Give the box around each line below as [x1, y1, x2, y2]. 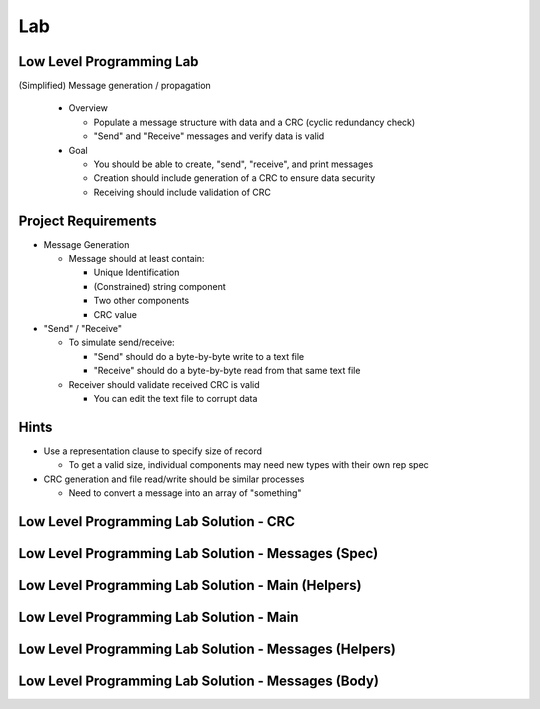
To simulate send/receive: [68, 336, 175, 349]
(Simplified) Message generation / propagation [18, 80, 212, 92]
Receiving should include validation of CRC [93, 186, 272, 198]
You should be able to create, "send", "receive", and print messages [93, 158, 374, 170]
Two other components [93, 295, 190, 307]
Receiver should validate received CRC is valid [68, 378, 260, 390]
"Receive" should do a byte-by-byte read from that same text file [93, 365, 361, 377]
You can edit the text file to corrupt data [93, 393, 258, 404]
